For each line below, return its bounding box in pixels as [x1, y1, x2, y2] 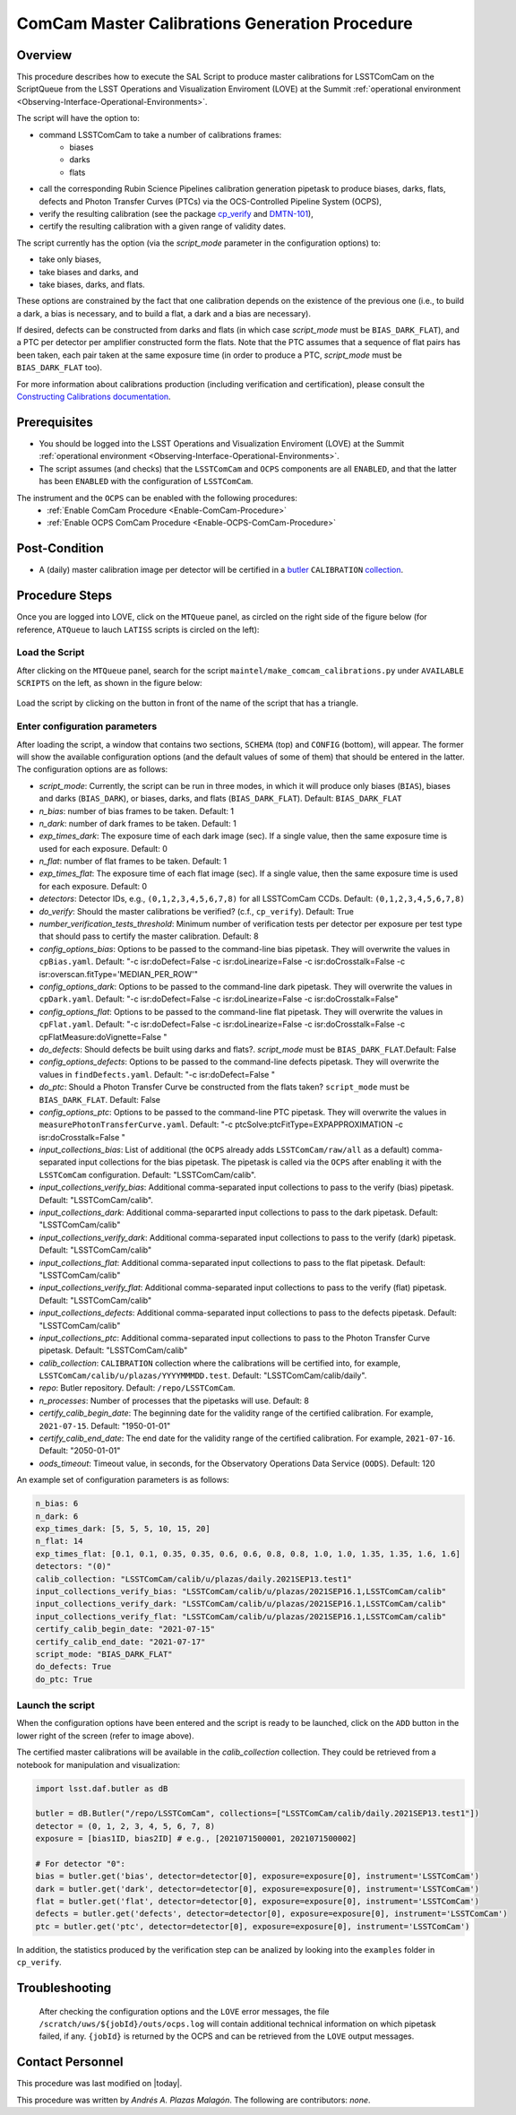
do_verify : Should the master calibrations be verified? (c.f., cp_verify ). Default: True [39, 906, 354, 916]
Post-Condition [16, 541, 104, 556]
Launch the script [16, 1699, 95, 1712]
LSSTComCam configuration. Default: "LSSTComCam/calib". [39, 1169, 257, 1180]
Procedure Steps [16, 588, 112, 603]
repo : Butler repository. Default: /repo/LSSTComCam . [39, 1383, 236, 1393]
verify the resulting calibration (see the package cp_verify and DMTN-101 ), [39, 208, 314, 219]
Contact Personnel [16, 2054, 124, 2070]
